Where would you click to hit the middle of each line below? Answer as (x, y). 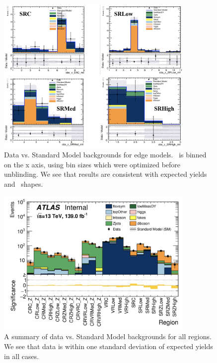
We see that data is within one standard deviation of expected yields (108, 346)
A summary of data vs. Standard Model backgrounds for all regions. (108, 336)
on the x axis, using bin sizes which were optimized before (92, 164)
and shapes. (24, 184)
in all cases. (22, 356)
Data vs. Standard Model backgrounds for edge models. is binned (105, 155)
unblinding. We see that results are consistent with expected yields (106, 174)
